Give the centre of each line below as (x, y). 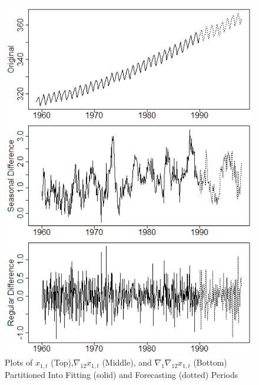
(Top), (62, 362)
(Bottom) (210, 362)
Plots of (19, 362)
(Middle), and (127, 362)
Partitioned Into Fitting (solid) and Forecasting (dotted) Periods (122, 374)
